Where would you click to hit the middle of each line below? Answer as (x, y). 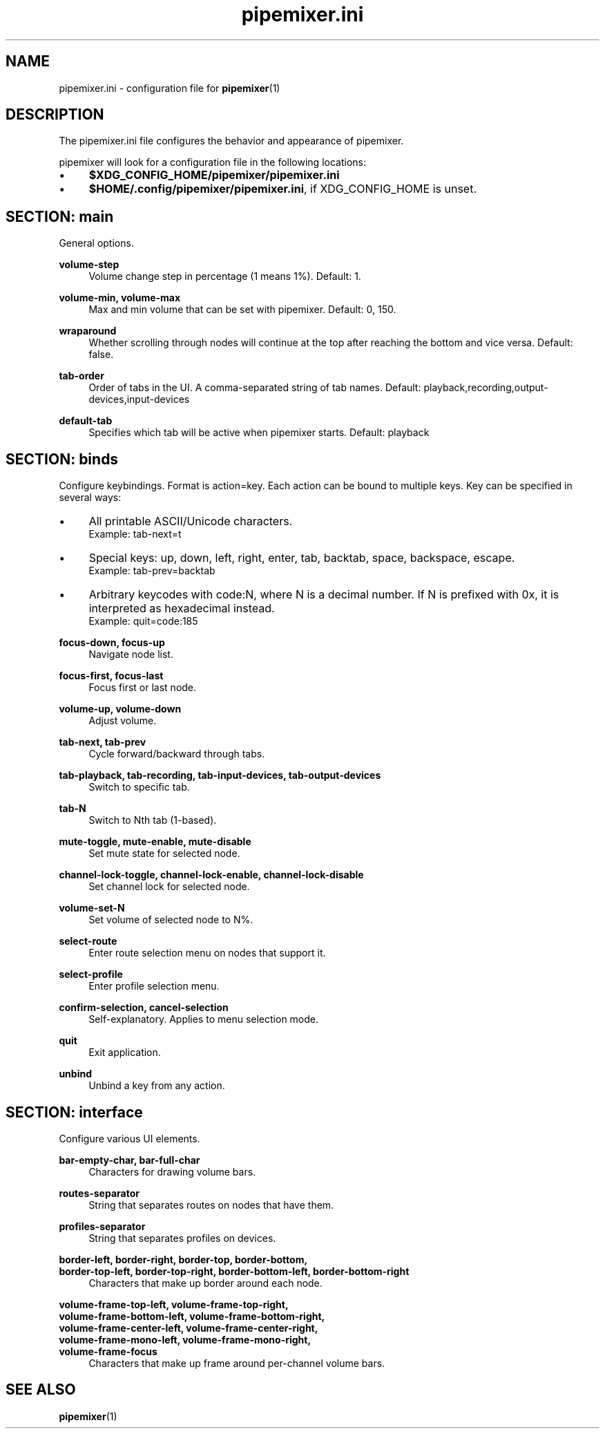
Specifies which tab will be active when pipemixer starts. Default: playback (259, 433)
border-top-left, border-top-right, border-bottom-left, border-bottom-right (234, 1271)
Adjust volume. (123, 721)
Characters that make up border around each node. (205, 1283)
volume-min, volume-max (120, 298)
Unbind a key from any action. (157, 1086)
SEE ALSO (41, 1390)
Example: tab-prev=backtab (152, 571)
